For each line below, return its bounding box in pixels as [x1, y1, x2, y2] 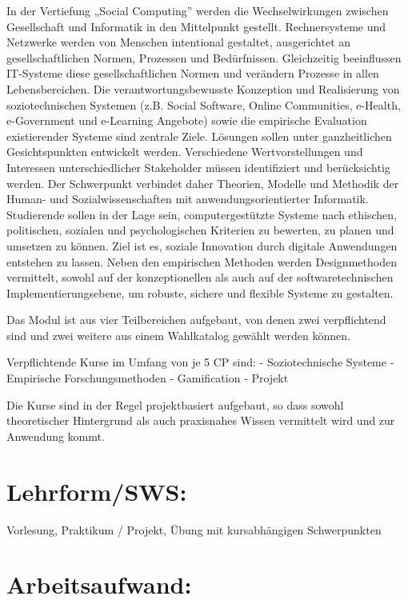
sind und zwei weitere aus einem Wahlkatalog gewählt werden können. [6, 326, 350, 343]
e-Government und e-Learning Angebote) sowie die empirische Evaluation [6, 112, 367, 129]
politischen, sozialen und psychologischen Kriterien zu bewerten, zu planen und [6, 222, 394, 238]
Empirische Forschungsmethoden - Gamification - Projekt [6, 370, 289, 386]
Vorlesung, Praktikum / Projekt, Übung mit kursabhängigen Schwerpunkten [6, 521, 382, 538]
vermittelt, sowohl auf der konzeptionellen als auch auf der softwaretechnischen [6, 269, 394, 286]
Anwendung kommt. [6, 427, 105, 444]
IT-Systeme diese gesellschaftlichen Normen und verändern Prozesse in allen [6, 65, 379, 82]
